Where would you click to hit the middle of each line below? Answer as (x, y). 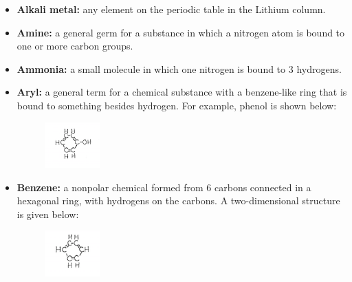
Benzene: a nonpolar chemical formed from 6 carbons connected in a (164, 187)
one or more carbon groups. (75, 46)
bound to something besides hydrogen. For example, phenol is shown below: (177, 105)
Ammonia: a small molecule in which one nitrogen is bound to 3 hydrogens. (179, 68)
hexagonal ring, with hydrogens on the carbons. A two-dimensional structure (178, 200)
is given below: (48, 214)
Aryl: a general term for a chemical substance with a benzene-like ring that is (182, 92)
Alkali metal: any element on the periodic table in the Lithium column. (171, 9)
